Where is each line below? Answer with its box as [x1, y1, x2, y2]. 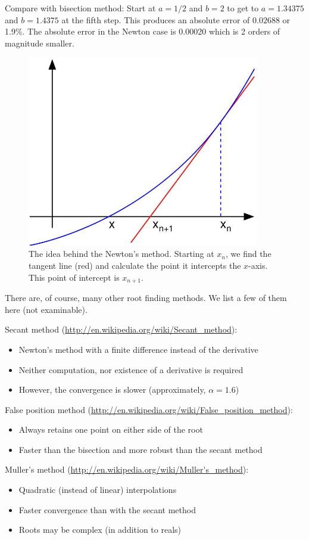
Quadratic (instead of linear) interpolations [18, 483, 177, 496]
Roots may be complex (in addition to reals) [18, 523, 182, 536]
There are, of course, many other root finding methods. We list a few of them [5, 291, 287, 304]
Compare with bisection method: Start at [5, 2, 156, 14]
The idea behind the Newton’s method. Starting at [29, 247, 214, 260]
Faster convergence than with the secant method [18, 503, 196, 516]
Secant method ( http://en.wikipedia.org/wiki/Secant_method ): [5, 323, 238, 336]
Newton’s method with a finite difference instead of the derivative [18, 343, 258, 355]
